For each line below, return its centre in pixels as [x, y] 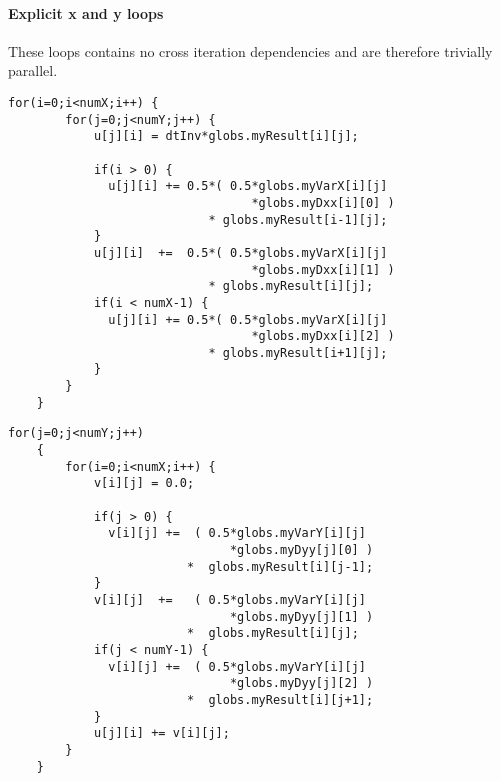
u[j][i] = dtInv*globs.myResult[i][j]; [226, 136]
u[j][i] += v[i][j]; [161, 733]
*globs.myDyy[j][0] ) [301, 550]
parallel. [33, 70]
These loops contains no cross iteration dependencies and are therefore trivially [250, 50]
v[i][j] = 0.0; [144, 483]
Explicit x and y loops [86, 12]
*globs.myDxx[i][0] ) [323, 202]
